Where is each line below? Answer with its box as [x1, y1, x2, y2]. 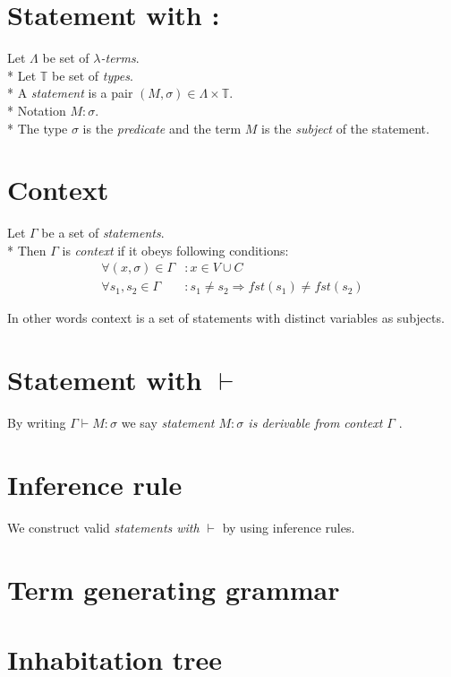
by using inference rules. [222, 517, 355, 536]
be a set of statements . [41, 223, 165, 242]
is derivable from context [248, 413, 383, 432]
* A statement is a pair [7, 83, 133, 102]
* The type [7, 118, 68, 137]
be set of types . [51, 65, 133, 84]
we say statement [121, 413, 215, 432]
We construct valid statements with [7, 517, 200, 536]
